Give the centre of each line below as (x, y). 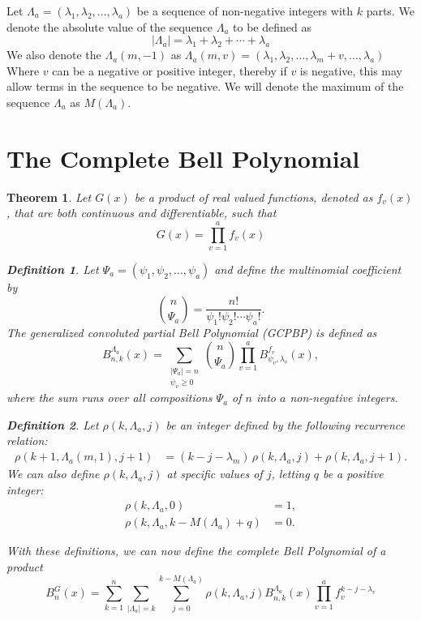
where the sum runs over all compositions (110, 398)
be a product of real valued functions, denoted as (253, 197)
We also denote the (54, 55)
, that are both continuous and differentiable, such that (142, 213)
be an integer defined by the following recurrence (286, 424)
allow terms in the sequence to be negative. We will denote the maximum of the (205, 86)
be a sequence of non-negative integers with (245, 11)
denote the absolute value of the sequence (110, 26)
